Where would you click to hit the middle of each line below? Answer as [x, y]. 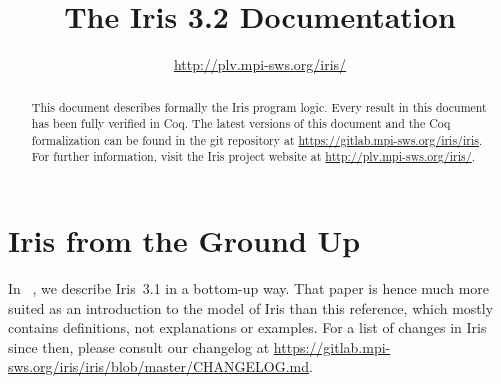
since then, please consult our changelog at [139, 346]
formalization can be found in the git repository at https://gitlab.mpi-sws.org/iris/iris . [257, 139]
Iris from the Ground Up [184, 240]
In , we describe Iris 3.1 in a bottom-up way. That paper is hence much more [249, 288]
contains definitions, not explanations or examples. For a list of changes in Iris [247, 327]
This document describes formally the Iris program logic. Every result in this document [259, 106]
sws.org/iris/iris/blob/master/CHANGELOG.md [158, 366]
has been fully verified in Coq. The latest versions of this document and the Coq [241, 123]
